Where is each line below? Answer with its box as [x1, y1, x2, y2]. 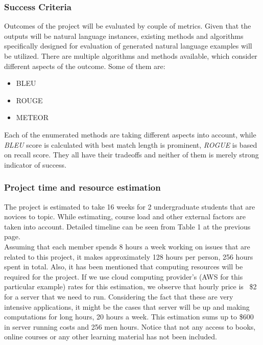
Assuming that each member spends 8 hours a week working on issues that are [4, 241, 250, 251]
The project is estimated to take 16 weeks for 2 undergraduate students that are [4, 201, 255, 212]
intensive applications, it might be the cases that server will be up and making [4, 301, 250, 312]
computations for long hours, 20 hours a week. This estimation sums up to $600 [4, 311, 254, 322]
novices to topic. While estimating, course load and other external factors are [4, 211, 246, 222]
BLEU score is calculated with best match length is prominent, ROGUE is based [4, 139, 257, 150]
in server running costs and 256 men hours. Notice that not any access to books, [4, 321, 256, 332]
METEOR [16, 112, 49, 123]
